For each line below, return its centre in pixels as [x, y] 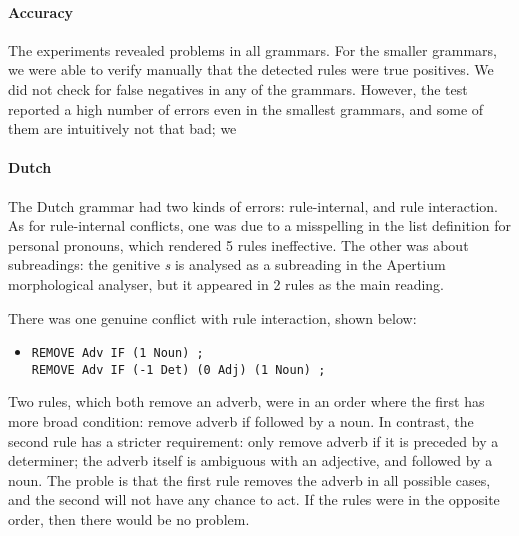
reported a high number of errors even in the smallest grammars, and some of [246, 108]
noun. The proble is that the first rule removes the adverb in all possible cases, [249, 479]
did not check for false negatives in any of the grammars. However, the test [238, 88]
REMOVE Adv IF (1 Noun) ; [117, 353]
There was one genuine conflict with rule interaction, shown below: [212, 317]
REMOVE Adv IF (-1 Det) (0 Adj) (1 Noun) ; [178, 369]
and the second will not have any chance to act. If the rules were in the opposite [254, 499]
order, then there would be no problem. [129, 519]
